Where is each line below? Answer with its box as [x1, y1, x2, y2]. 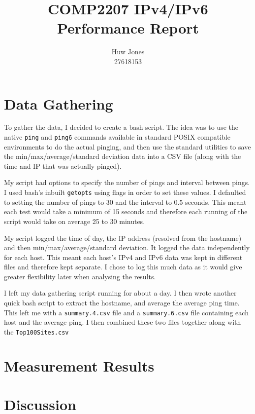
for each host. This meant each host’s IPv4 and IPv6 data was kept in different [4, 252, 243, 262]
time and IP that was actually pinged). [4, 160, 122, 171]
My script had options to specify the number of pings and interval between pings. [4, 177, 250, 188]
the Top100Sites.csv [4, 326, 69, 337]
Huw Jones [111, 46, 145, 57]
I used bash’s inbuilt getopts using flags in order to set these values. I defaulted [4, 187, 246, 197]
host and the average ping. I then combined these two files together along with [4, 317, 241, 327]
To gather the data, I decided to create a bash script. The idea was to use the [4, 122, 238, 132]
